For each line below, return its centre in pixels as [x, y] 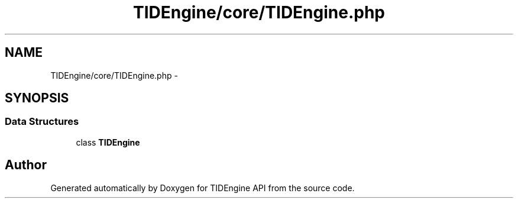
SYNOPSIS [37, 98]
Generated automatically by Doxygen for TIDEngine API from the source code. [203, 188]
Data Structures [42, 122]
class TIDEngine [108, 142]
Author [26, 165]
